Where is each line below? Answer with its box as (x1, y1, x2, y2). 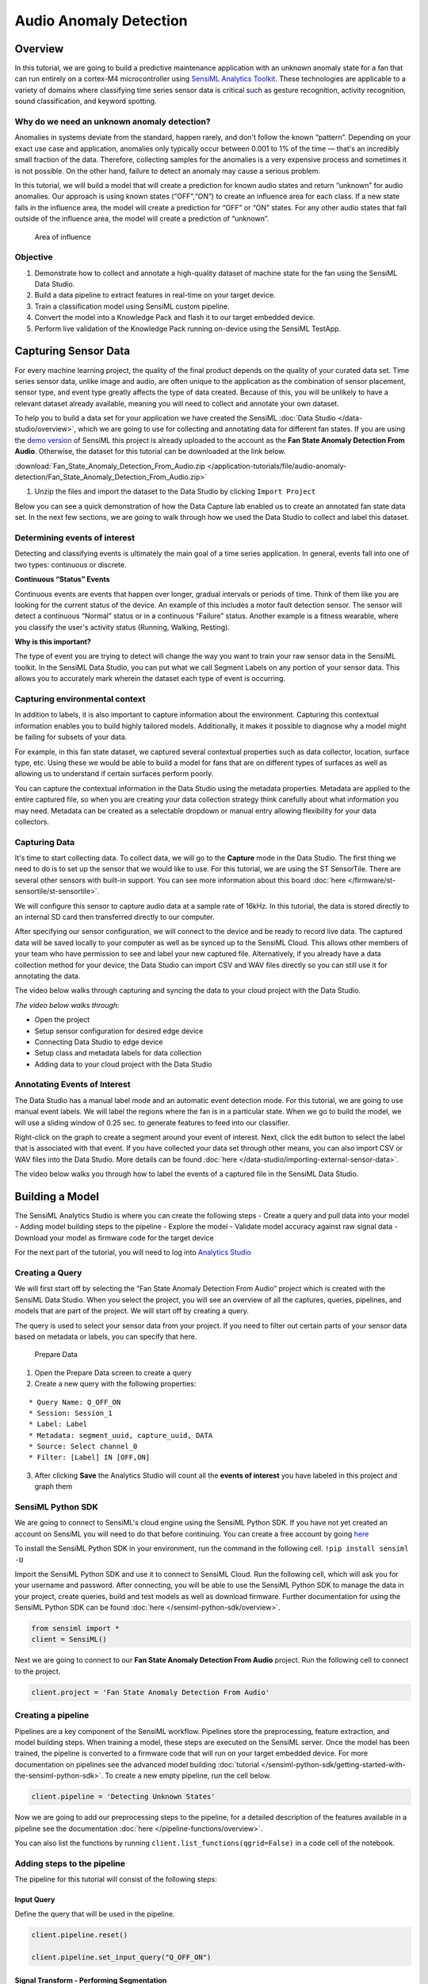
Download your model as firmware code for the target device (14, 1232, 214, 1242)
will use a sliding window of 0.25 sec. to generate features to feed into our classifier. (14, 1117, 290, 1127)
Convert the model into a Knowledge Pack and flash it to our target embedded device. (34, 313, 315, 322)
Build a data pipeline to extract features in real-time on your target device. (34, 290, 277, 300)
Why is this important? (14, 637, 91, 647)
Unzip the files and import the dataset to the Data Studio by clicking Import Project (34, 486, 316, 496)
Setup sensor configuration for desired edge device (34, 1026, 204, 1036)
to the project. (14, 1667, 61, 1676)
